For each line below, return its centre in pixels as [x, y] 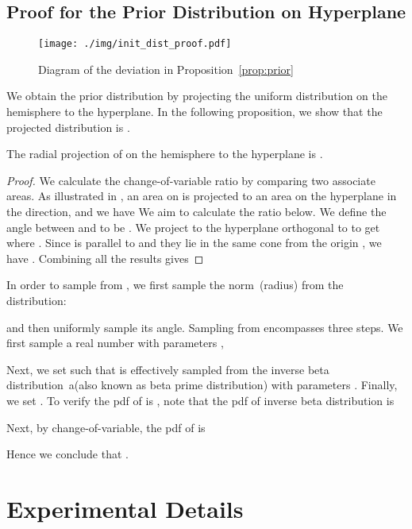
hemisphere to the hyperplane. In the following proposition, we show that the [194, 112]
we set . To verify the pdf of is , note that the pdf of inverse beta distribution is [200, 400]
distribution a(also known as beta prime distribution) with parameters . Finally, [202, 385]
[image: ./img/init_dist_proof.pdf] [135, 44]
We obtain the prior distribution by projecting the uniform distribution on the [197, 96]
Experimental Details [125, 508]
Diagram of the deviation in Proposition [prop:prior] [166, 69]
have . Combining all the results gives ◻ [105, 258]
